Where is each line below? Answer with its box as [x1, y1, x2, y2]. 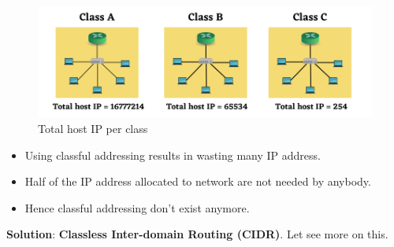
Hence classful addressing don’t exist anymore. [24, 199, 250, 216]
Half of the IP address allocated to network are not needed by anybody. [24, 173, 371, 190]
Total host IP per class [38, 120, 148, 136]
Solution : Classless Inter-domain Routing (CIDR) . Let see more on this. [6, 226, 388, 242]
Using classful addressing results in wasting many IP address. [24, 146, 321, 163]
